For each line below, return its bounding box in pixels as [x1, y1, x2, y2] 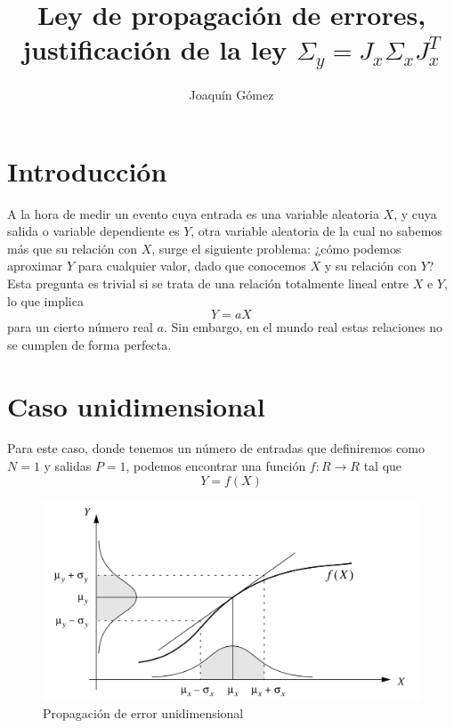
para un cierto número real [7, 318, 153, 336]
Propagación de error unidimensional [43, 704, 244, 723]
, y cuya [393, 204, 437, 222]
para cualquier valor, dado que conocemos [77, 256, 306, 275]
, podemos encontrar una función [126, 457, 306, 475]
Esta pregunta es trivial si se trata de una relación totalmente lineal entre [7, 273, 409, 292]
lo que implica [7, 291, 84, 310]
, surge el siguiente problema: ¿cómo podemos [151, 239, 401, 257]
